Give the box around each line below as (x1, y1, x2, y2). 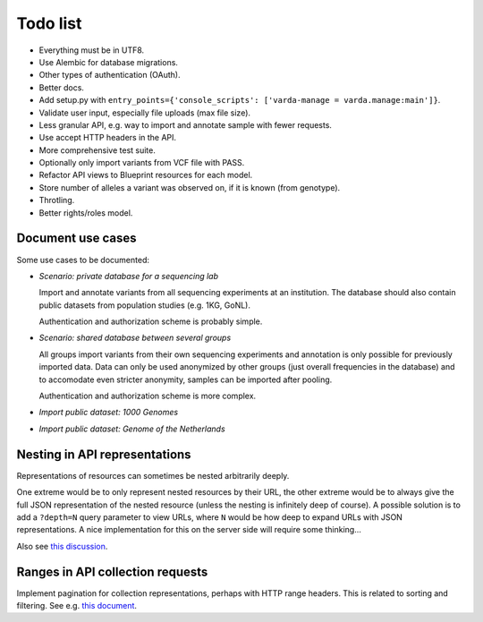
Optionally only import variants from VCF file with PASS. (38, 158, 245, 168)
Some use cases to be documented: (16, 254, 149, 265)
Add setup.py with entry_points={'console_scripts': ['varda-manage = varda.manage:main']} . (38, 95, 441, 106)
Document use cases (16, 231, 137, 246)
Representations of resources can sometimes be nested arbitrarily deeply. (16, 470, 290, 481)
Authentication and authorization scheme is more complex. (38, 390, 257, 402)
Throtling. (38, 195, 75, 206)
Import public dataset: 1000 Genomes (38, 407, 179, 418)
